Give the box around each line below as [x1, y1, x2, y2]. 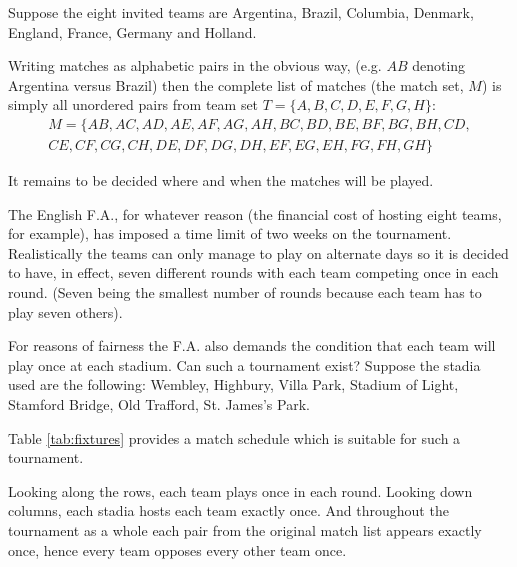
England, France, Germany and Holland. [8, 21, 257, 42]
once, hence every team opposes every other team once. [8, 539, 347, 560]
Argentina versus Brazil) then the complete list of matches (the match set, [8, 74, 464, 95]
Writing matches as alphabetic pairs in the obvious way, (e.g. [8, 55, 382, 76]
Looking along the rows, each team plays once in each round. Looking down [8, 480, 473, 501]
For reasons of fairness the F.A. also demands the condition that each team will [8, 335, 496, 356]
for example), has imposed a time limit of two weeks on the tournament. [8, 223, 452, 244]
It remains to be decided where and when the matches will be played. [8, 170, 434, 191]
